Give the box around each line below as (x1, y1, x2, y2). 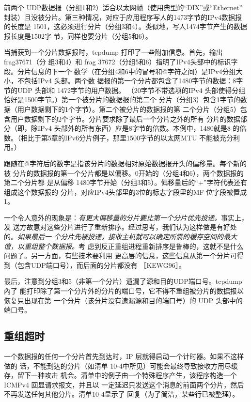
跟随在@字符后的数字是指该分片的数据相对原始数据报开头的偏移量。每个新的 (4, 158, 247, 168)
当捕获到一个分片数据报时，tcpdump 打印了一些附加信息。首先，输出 (4, 47, 223, 57)
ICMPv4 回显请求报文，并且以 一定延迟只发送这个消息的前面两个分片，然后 (4, 379, 244, 389)
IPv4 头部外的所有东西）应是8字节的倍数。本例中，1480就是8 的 (37, 123, 240, 133)
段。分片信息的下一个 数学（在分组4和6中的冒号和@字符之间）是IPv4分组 (4, 66, 236, 76)
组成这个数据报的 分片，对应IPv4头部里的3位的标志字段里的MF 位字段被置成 (4, 186, 247, 197)
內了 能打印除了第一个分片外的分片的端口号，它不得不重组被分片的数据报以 (4, 286, 244, 296)
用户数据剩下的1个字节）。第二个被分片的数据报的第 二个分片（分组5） (17, 104, 240, 114)
